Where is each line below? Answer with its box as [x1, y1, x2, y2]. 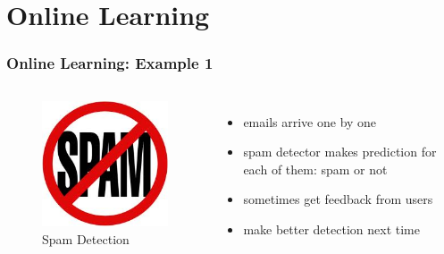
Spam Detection [42, 229, 130, 248]
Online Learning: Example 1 [6, 52, 214, 74]
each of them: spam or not [243, 159, 388, 178]
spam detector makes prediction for [243, 142, 437, 161]
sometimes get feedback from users [243, 190, 433, 208]
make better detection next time [243, 219, 420, 238]
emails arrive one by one [243, 112, 377, 131]
